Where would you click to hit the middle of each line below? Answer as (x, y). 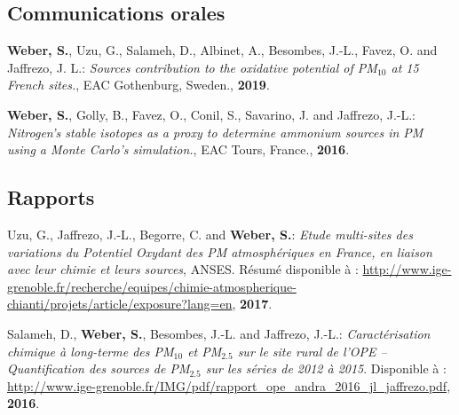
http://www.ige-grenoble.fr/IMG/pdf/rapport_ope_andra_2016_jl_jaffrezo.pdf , (229, 385)
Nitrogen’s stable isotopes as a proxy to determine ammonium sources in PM (215, 132)
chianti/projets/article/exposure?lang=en (120, 304)
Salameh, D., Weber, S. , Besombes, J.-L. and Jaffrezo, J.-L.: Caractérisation (219, 333)
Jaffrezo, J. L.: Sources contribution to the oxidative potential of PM (192, 67)
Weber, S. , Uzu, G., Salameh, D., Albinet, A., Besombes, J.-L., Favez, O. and (222, 50)
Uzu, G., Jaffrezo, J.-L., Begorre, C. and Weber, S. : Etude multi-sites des (210, 234)
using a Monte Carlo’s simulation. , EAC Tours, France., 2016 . (178, 149)
